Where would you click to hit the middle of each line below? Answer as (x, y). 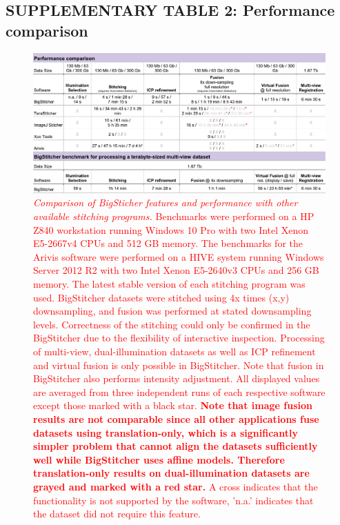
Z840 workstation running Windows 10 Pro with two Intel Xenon (171, 229)
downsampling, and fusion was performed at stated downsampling (172, 311)
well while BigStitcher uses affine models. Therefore (159, 459)
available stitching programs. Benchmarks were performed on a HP (174, 216)
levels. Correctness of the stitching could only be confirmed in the (172, 324)
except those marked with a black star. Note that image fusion (173, 405)
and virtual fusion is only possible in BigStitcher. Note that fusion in (179, 365)
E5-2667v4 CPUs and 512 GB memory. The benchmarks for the (168, 243)
